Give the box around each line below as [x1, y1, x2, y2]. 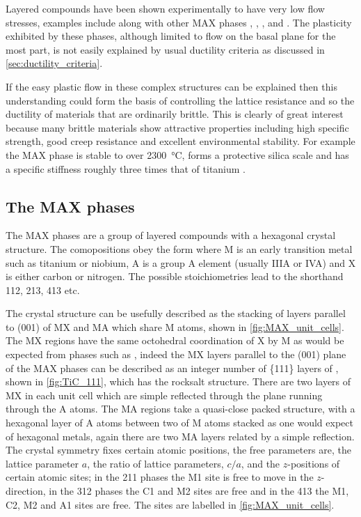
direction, [6, 484, 46, 498]
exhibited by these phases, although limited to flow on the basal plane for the [6, 29, 336, 43]
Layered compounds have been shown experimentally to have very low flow [6, 1, 325, 15]
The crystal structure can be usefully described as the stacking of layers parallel [6, 306, 346, 321]
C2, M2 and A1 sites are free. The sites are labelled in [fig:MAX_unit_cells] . [6, 497, 335, 511]
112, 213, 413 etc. [6, 282, 80, 297]
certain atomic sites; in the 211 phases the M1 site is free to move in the [6, 470, 314, 484]
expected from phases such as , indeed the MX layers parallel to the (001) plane [6, 347, 346, 362]
